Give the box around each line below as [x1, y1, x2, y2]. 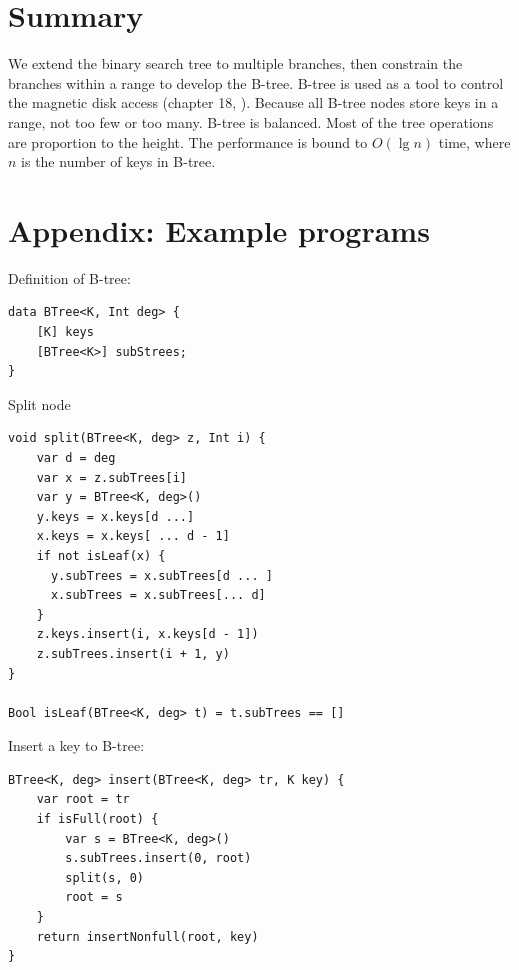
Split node [8, 393, 71, 414]
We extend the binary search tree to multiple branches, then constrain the [8, 53, 463, 74]
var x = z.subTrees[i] [36, 470, 187, 485]
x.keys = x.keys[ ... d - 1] [36, 529, 230, 544]
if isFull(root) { [36, 812, 159, 827]
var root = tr [36, 792, 130, 807]
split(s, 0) [65, 870, 145, 885]
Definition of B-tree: [8, 267, 131, 288]
